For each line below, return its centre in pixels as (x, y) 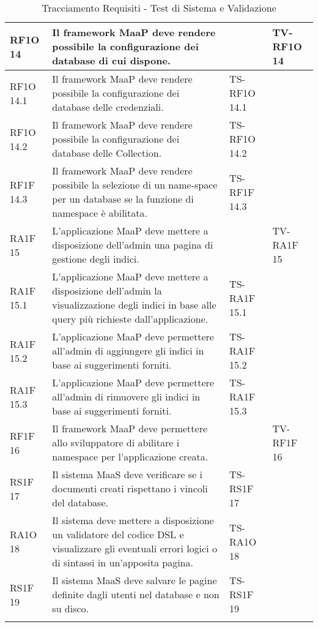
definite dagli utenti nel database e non (136, 594)
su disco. (71, 608)
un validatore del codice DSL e (118, 534)
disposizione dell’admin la (107, 291)
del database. (80, 502)
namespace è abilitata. (100, 213)
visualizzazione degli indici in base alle (134, 305)
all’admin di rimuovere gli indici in (126, 396)
